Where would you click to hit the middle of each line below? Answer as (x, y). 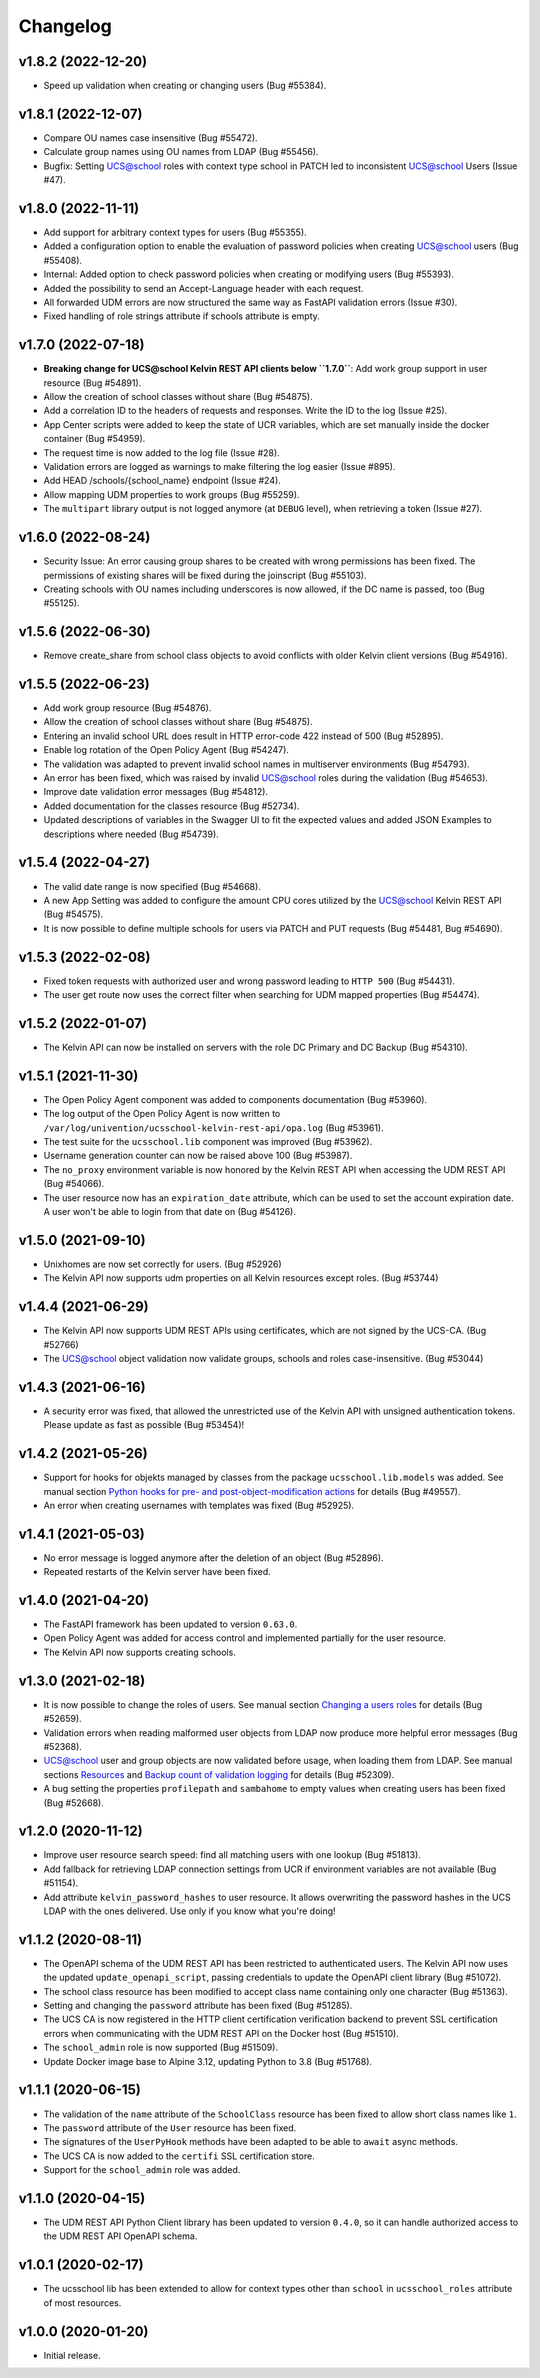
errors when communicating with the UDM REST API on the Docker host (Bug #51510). (221, 2033)
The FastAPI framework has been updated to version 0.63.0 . (170, 1624)
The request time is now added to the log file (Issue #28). (161, 452)
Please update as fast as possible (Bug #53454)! (144, 1425)
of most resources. (82, 2302)
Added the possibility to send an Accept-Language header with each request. (203, 288)
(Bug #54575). (73, 914)
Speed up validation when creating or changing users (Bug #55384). (185, 86)
